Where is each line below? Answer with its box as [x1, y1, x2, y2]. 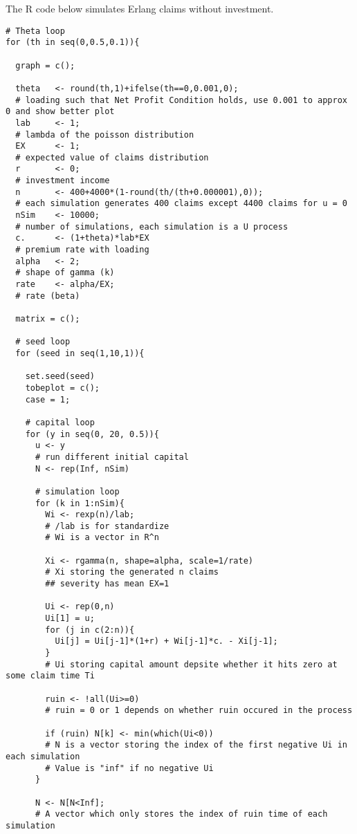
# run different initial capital [35, 452, 189, 462]
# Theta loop [6, 26, 65, 36]
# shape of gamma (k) [15, 268, 115, 278]
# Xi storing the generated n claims [45, 567, 219, 577]
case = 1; [25, 394, 71, 405]
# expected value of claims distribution [15, 152, 209, 163]
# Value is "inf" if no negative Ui [45, 763, 214, 773]
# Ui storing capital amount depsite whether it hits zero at [45, 659, 338, 669]
